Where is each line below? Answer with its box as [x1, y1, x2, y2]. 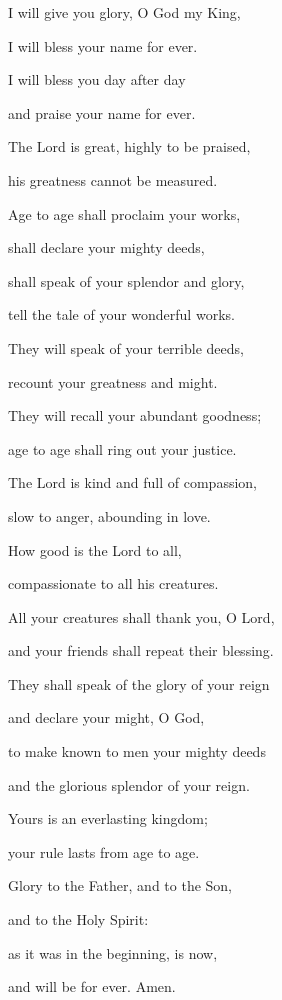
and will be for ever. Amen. [8, 976, 176, 997]
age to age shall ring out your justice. [8, 438, 237, 459]
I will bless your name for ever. [8, 35, 198, 56]
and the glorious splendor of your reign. [8, 774, 250, 795]
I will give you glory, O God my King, [8, 2, 241, 22]
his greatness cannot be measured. [8, 169, 218, 190]
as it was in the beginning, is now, [8, 942, 218, 963]
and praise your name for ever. [8, 102, 196, 123]
